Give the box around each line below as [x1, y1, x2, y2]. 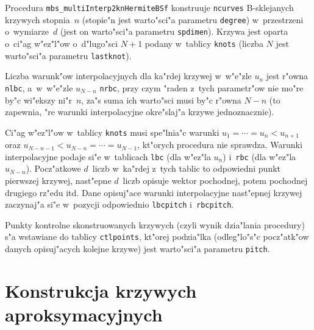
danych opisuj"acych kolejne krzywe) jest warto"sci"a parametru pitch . [5, 242, 270, 255]
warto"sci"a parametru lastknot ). [5, 49, 132, 61]
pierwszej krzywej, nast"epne [5, 174, 112, 187]
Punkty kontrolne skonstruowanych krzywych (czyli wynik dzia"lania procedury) [5, 218, 305, 231]
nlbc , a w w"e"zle [5, 81, 73, 94]
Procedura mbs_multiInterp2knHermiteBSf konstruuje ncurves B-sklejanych [5, 1, 294, 13]
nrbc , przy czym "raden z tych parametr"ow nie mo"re [99, 81, 304, 94]
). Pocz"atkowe [26, 162, 81, 175]
